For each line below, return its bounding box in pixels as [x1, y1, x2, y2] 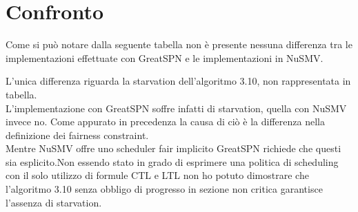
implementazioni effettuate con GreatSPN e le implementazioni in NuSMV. [6, 50, 324, 65]
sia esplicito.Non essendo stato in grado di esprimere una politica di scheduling [6, 154, 339, 169]
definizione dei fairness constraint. [6, 127, 149, 142]
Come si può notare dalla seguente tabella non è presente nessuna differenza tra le [6, 37, 352, 52]
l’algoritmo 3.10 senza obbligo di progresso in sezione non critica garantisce [6, 182, 323, 196]
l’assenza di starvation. [6, 195, 102, 209]
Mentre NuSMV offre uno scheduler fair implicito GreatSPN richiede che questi [6, 141, 341, 156]
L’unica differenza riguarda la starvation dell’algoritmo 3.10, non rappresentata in [6, 74, 351, 88]
